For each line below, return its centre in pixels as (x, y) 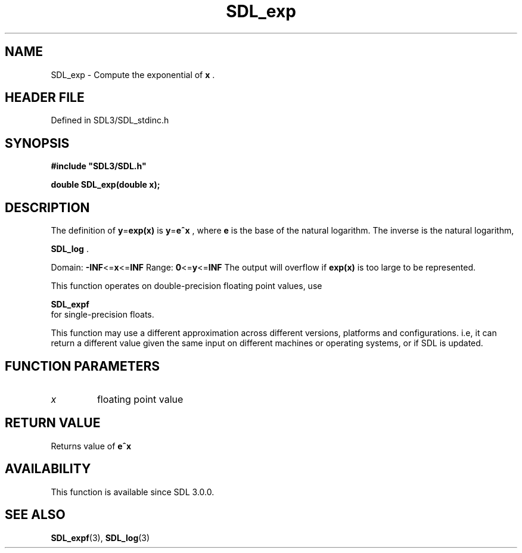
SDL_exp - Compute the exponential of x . (133, 74)
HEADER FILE (45, 98)
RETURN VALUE (53, 423)
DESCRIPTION (47, 207)
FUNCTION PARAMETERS (82, 366)
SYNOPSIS (37, 143)
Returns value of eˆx (91, 446)
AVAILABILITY (48, 469)
